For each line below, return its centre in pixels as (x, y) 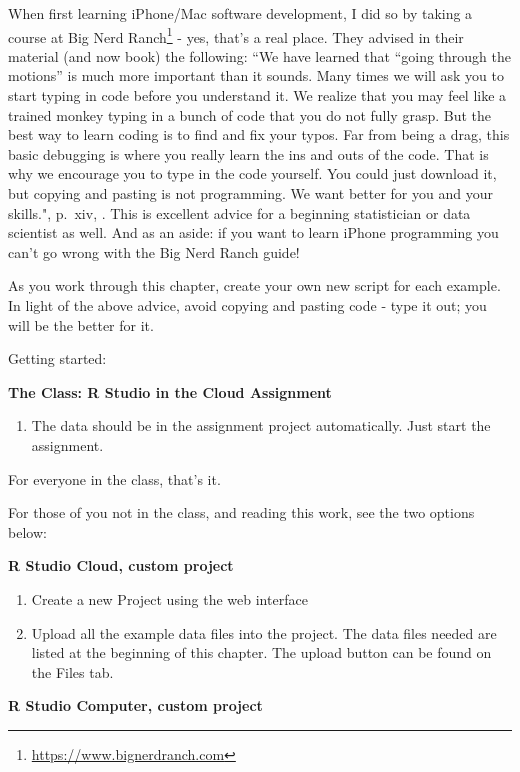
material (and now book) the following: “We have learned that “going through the (259, 55)
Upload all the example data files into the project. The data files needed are (264, 632)
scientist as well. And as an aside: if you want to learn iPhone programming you (253, 232)
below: (27, 531)
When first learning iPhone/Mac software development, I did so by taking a (240, 13)
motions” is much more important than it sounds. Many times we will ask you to (256, 75)
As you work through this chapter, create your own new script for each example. (254, 285)
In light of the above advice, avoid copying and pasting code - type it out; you (247, 304)
